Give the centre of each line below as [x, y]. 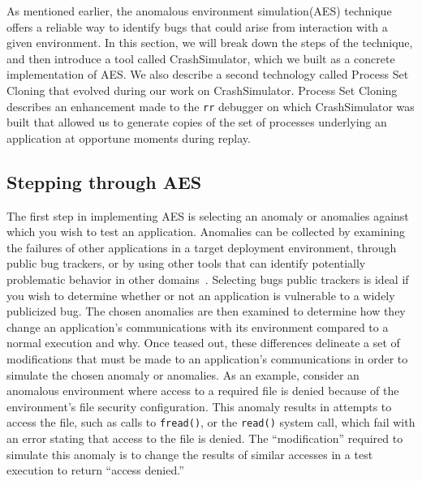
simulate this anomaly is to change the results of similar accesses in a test [190, 454]
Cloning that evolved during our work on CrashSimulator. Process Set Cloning [202, 90]
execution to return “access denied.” [95, 470]
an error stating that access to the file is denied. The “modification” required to [205, 438]
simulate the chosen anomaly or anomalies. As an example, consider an [183, 374]
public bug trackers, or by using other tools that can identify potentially [186, 263]
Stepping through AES [104, 181]
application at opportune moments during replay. [129, 137]
